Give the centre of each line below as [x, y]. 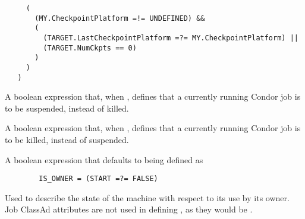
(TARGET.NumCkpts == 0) [90, 48]
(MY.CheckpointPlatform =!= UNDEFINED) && [120, 18]
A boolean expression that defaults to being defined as [104, 159]
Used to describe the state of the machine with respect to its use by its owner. [147, 197]
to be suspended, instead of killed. [67, 108]
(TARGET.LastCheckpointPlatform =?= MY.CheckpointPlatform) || [171, 38]
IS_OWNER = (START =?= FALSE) [98, 179]
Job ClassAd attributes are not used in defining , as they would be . [129, 209]
